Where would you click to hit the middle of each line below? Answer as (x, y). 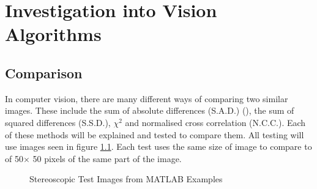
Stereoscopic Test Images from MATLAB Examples (126, 179)
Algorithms (53, 34)
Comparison (44, 72)
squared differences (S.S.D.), (58, 122)
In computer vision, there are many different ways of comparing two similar (147, 98)
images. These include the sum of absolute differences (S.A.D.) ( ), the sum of (150, 110)
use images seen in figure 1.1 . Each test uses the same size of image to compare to (158, 146)
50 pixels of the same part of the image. (107, 158)
